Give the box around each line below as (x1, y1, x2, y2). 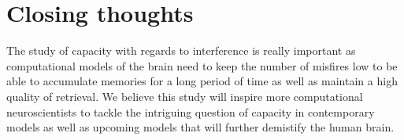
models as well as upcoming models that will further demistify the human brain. (6, 119, 395, 135)
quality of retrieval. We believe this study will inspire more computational (6, 88, 363, 104)
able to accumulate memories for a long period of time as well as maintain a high (6, 73, 398, 89)
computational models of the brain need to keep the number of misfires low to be (6, 57, 398, 74)
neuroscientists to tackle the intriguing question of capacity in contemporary (6, 103, 375, 120)
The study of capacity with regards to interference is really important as (6, 42, 356, 59)
